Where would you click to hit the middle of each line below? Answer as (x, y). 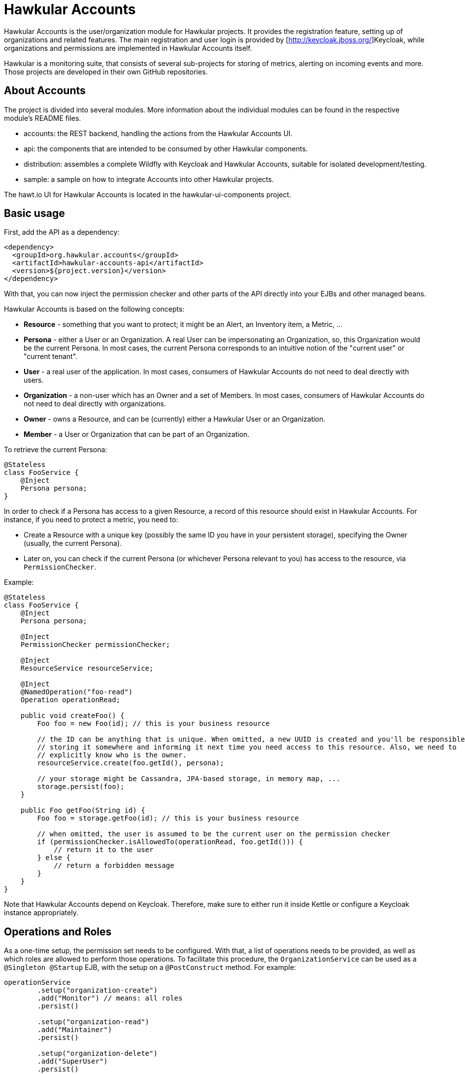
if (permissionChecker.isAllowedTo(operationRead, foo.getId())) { (170, 842)
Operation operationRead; (70, 700)
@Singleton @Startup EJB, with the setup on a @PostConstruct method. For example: (150, 967)
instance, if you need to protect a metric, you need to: (91, 520)
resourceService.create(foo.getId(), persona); (131, 763)
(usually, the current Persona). (73, 543)
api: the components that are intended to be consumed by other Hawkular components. (166, 148)
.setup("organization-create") (97, 990)
